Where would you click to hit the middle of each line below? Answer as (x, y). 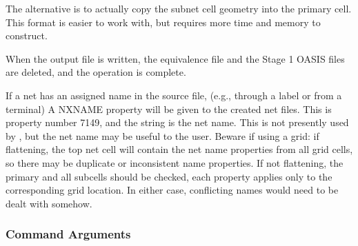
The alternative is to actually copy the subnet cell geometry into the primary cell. (179, 8)
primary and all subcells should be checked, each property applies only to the (169, 176)
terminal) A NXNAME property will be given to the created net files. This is (169, 109)
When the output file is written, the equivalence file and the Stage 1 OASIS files (175, 58)
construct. (27, 35)
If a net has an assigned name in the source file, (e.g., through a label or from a (174, 95)
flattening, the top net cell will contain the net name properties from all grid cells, (179, 149)
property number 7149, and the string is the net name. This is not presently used (177, 122)
